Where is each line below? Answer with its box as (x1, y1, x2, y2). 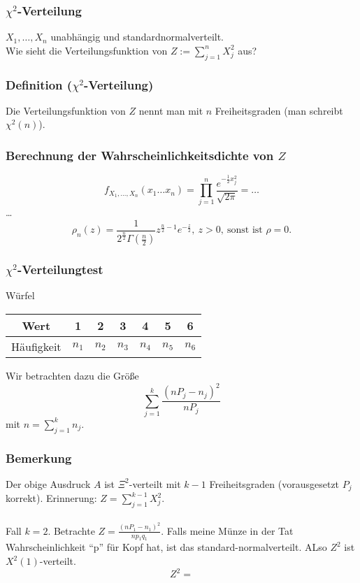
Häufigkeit (11, 338, 62, 355)
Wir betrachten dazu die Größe (6, 368, 139, 383)
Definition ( (6, 75, 73, 93)
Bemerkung (6, 449, 72, 466)
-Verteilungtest (17, 261, 103, 278)
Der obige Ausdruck (6, 476, 91, 491)
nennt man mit (138, 103, 203, 117)
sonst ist (227, 225, 263, 236)
